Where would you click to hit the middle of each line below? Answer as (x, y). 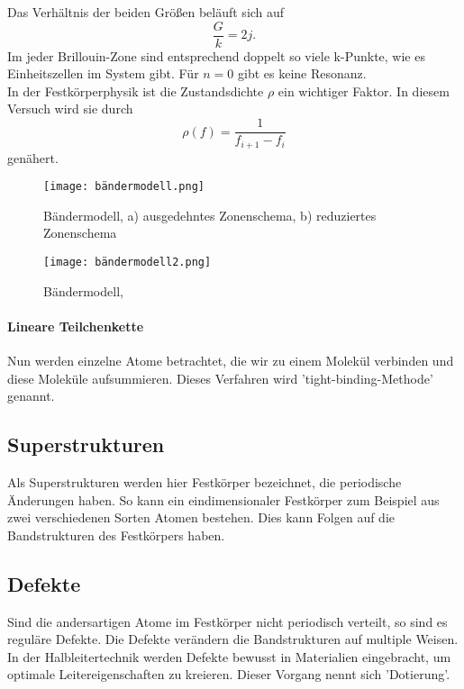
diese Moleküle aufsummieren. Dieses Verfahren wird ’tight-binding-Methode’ (220, 378)
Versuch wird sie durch (70, 109)
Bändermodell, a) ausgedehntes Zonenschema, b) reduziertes (210, 215)
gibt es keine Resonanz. (302, 73)
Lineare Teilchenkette (76, 326)
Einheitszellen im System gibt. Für (103, 73)
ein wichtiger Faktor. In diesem (364, 91)
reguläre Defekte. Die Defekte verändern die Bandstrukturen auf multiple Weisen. (233, 639)
